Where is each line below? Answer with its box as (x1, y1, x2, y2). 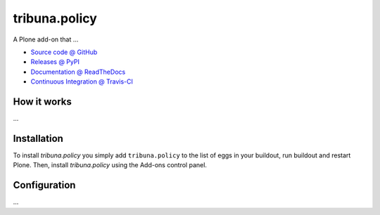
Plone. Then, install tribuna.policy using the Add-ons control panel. (13, 161, 208, 169)
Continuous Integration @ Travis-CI (30, 77, 134, 86)
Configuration (13, 179, 76, 191)
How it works (13, 96, 72, 107)
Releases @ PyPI (30, 58, 80, 66)
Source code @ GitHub (30, 48, 98, 56)
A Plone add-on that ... (13, 35, 79, 44)
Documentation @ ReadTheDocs (30, 67, 126, 76)
